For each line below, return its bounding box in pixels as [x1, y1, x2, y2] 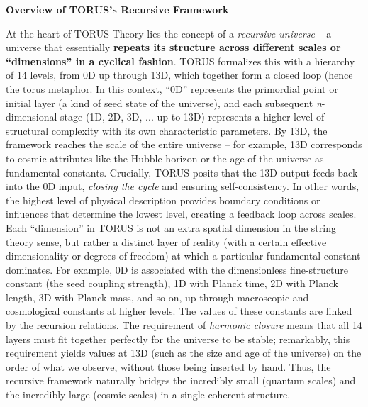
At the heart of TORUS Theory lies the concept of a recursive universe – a [6, 26, 332, 40]
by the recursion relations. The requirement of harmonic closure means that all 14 [6, 318, 362, 333]
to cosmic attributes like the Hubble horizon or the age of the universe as [6, 150, 324, 165]
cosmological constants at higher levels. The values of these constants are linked [6, 303, 352, 318]
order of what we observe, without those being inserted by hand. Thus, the [6, 359, 331, 374]
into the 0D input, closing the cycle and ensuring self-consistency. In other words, [6, 179, 359, 194]
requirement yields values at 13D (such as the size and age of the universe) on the [6, 345, 362, 360]
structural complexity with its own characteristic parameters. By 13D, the [6, 123, 328, 138]
